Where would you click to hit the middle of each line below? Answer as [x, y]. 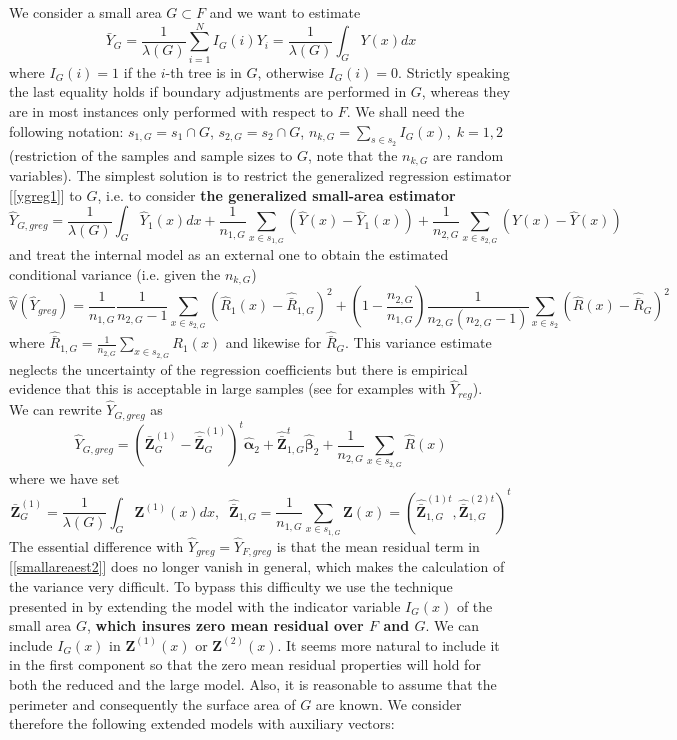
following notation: [66, 130]
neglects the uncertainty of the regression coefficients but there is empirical [238, 368]
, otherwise [290, 71]
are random [468, 154]
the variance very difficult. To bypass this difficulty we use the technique [231, 586]
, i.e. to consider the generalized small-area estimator [276, 194]
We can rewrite [55, 409]
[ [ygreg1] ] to [45, 194]
